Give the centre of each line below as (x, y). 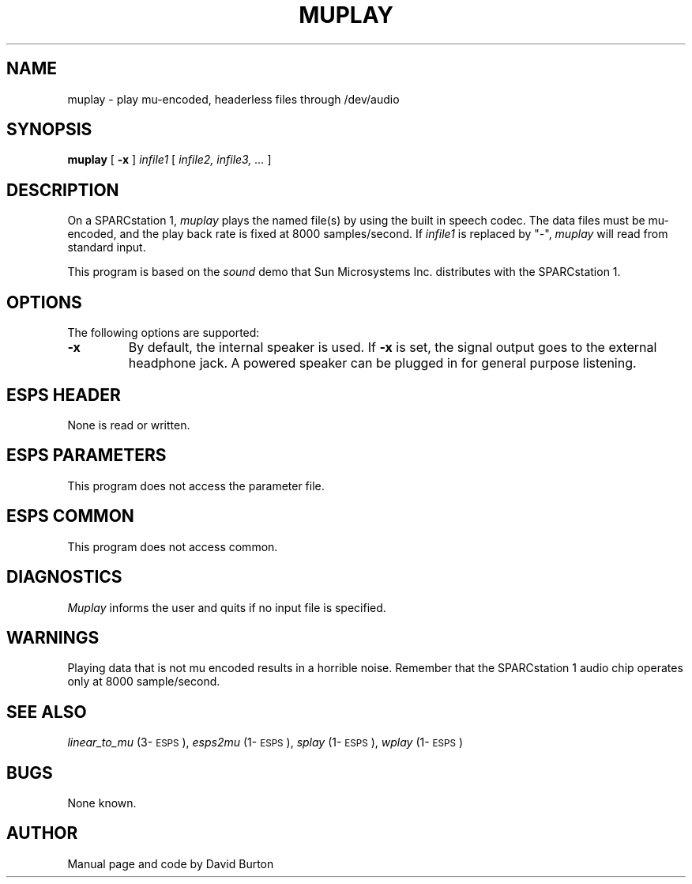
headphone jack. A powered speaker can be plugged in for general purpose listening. (382, 363)
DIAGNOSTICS (64, 577)
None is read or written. (129, 425)
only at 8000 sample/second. (144, 682)
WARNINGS (53, 637)
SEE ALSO (47, 712)
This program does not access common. (173, 546)
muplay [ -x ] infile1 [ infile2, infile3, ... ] (169, 160)
